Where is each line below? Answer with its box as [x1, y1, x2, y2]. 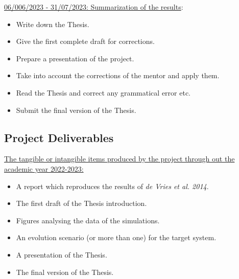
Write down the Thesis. [16, 18, 89, 29]
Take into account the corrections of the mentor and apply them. [16, 70, 220, 81]
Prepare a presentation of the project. [16, 53, 134, 63]
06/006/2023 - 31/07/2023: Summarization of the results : [4, 2, 183, 12]
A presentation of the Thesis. [16, 249, 107, 260]
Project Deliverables [4, 129, 114, 145]
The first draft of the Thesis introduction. [16, 198, 147, 208]
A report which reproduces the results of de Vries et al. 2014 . [16, 180, 209, 191]
